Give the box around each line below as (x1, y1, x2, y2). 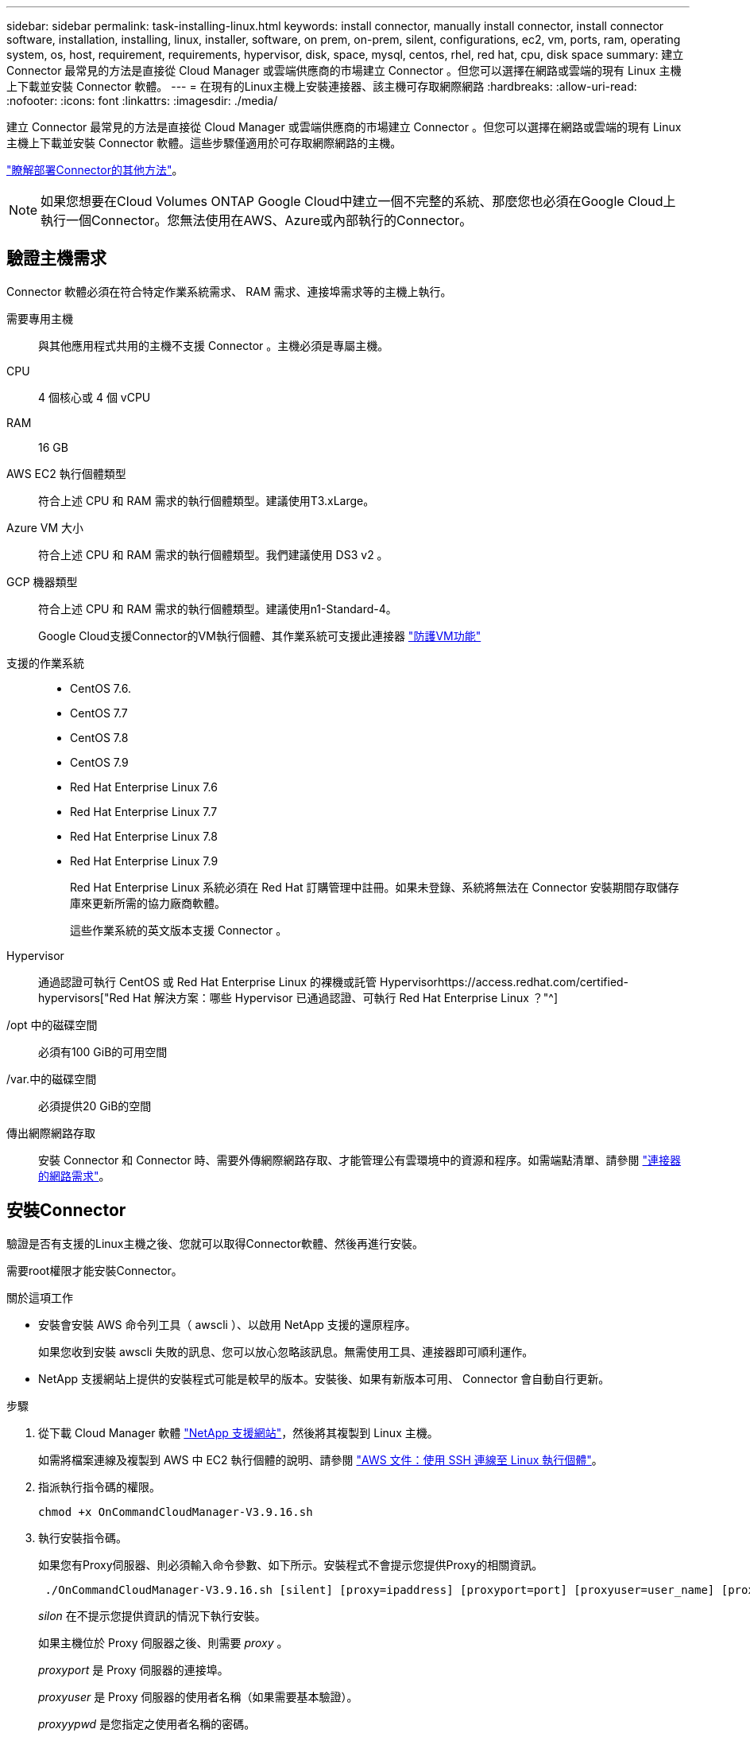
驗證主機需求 (6, 248, 106, 269)
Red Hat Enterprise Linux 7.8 (70, 829, 218, 843)
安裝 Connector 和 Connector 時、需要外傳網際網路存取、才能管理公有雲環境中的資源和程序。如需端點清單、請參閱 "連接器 (38, 1152, 682, 1167)
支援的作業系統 (6, 655, 84, 670)
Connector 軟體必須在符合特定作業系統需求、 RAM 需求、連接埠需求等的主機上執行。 (6, 284, 452, 298)
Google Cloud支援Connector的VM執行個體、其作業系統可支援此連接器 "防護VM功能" (38, 628, 481, 643)
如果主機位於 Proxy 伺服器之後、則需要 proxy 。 (38, 1635, 288, 1650)
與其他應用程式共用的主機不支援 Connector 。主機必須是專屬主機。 (38, 338, 389, 352)
